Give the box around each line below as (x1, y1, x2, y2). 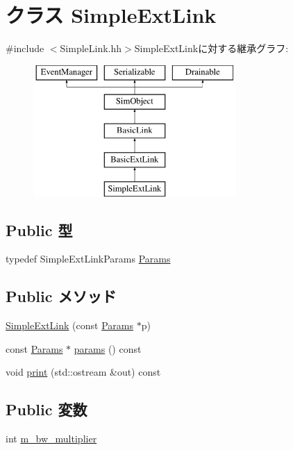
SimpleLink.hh (60, 41, 122, 56)
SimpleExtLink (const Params (6, 318, 133, 333)
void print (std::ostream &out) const (6, 365, 161, 379)
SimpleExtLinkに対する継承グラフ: (134, 41, 289, 56)
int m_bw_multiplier (6, 431, 97, 446)
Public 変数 (6, 399, 87, 420)
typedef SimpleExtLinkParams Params (6, 251, 171, 266)
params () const (74, 341, 142, 356)
